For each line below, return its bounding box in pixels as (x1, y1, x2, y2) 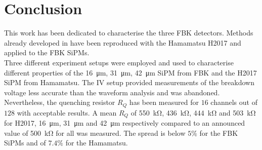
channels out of (210, 97, 257, 107)
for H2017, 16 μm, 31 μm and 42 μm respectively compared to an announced (4, 118, 245, 128)
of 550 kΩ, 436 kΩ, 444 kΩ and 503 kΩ (130, 107, 256, 118)
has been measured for (129, 97, 199, 107)
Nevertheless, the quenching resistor (4, 97, 115, 107)
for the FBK (199, 127, 238, 138)
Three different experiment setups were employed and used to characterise (4, 57, 234, 67)
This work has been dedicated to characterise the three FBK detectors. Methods (4, 27, 253, 38)
